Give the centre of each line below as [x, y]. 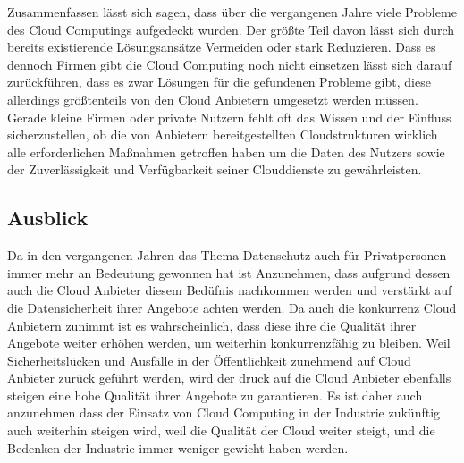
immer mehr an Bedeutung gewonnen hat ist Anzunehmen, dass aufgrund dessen [229, 272]
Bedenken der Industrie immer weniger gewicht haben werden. [178, 447]
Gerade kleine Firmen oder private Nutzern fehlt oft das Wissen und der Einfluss [229, 117]
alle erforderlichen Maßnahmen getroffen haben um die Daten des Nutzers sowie [226, 152]
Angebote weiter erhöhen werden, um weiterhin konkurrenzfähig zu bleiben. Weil [229, 343]
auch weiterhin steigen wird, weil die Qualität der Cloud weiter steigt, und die [221, 430]
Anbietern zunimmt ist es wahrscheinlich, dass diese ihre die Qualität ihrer [212, 325]
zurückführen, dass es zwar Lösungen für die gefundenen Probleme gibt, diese [219, 82]
